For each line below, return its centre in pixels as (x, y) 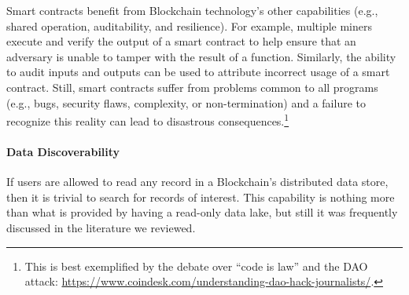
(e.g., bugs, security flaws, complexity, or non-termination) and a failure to (186, 102)
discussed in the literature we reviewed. (101, 227)
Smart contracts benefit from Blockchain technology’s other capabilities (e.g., (192, 10)
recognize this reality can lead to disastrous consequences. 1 (148, 120)
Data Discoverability (63, 151)
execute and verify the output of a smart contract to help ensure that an (181, 41)
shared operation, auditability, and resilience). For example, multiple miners (190, 25)
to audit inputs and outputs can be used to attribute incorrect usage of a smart (198, 72)
